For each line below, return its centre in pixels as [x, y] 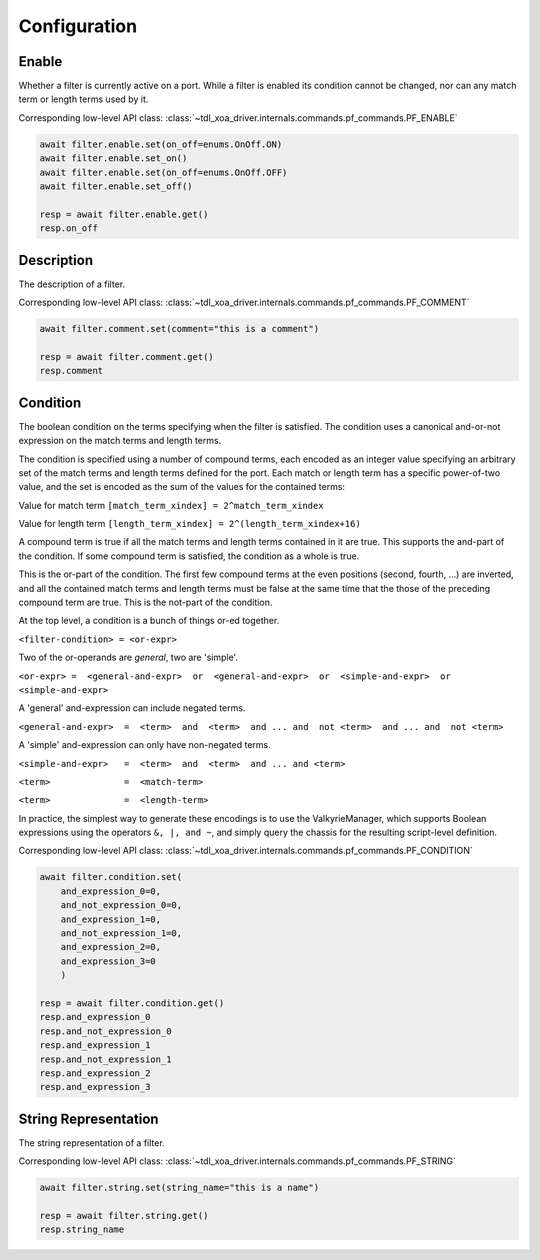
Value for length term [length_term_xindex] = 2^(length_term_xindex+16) [190, 524]
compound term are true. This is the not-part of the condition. [145, 602]
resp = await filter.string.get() [124, 1215]
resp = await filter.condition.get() [132, 1003]
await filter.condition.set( [111, 877]
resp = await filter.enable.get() [124, 214]
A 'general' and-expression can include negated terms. [132, 708]
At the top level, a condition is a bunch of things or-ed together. [149, 621]
